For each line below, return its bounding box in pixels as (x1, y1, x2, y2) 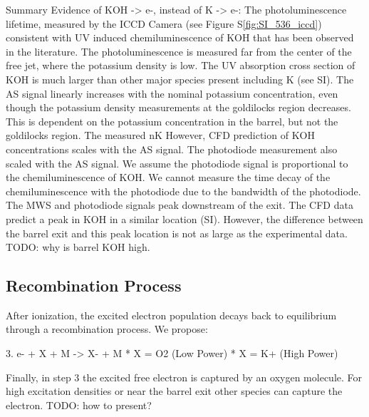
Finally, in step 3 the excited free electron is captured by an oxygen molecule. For (6, 369, 363, 384)
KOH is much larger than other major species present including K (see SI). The (6, 71, 354, 86)
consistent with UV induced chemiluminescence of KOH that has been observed (6, 30, 354, 45)
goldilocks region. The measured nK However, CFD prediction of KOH (6, 128, 315, 143)
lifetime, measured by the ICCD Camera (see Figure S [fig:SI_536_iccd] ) (6, 16, 322, 31)
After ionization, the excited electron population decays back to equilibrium (6, 307, 337, 322)
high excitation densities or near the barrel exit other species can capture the (6, 383, 343, 398)
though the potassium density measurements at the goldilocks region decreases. (6, 100, 351, 115)
